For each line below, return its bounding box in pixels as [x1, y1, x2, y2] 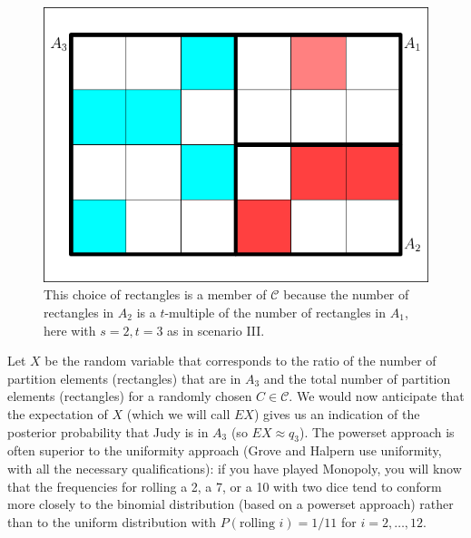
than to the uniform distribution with [7, 512, 217, 531]
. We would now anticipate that [289, 386, 465, 406]
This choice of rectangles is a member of [44, 285, 267, 304]
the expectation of [7, 405, 108, 423]
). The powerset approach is [299, 422, 455, 441]
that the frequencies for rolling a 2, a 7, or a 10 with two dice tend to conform [7, 476, 442, 495]
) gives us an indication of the [253, 405, 420, 423]
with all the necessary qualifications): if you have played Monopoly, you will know [7, 458, 462, 477]
